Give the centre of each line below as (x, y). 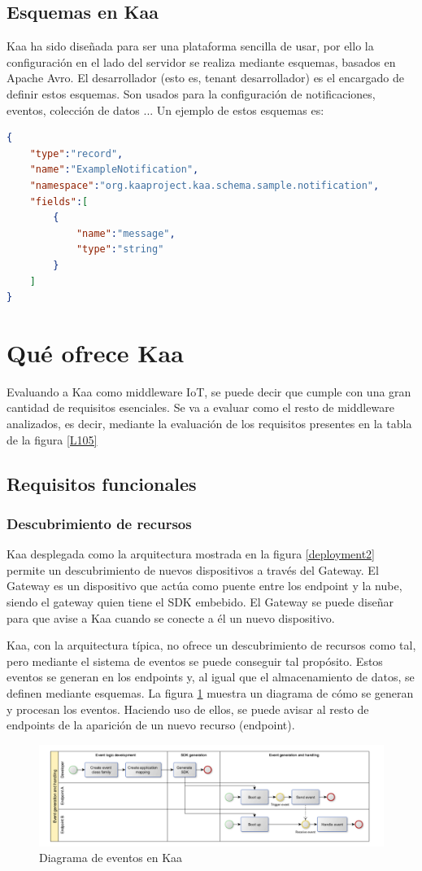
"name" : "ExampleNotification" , (114, 170)
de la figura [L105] (52, 439)
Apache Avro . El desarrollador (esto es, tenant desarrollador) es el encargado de (205, 78)
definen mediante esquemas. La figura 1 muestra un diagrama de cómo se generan (210, 692)
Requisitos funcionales (102, 483)
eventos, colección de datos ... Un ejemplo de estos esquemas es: (165, 109)
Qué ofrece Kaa (95, 352)
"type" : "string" (120, 249)
